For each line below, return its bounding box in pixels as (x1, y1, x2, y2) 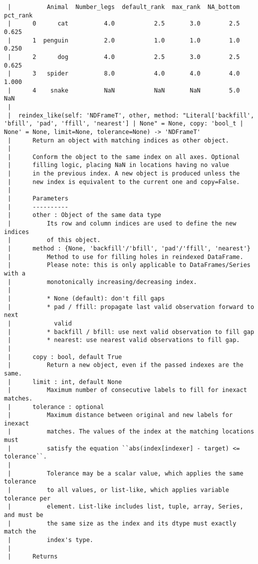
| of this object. (7, 236, 101, 244)
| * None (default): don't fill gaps (7, 294, 165, 302)
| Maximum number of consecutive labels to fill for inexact (7, 386, 247, 394)
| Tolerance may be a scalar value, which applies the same (7, 469, 244, 477)
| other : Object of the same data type (7, 211, 161, 219)
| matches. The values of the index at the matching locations (7, 428, 255, 435)
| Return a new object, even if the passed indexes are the (7, 361, 244, 369)
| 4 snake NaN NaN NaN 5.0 (7, 86, 240, 94)
